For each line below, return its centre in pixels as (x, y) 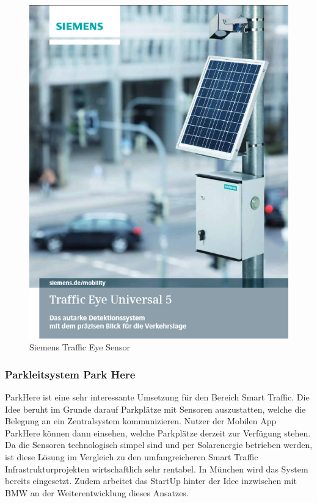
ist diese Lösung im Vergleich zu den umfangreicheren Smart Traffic (132, 456)
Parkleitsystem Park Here (70, 374)
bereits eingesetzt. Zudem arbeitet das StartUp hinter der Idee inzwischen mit (151, 481)
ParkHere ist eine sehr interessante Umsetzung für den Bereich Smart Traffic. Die (157, 396)
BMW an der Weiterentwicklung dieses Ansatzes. (97, 492)
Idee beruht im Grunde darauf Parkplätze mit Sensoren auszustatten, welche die (155, 409)
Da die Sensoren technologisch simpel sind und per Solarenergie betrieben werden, (159, 445)
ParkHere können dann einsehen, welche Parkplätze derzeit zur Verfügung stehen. (158, 432)
